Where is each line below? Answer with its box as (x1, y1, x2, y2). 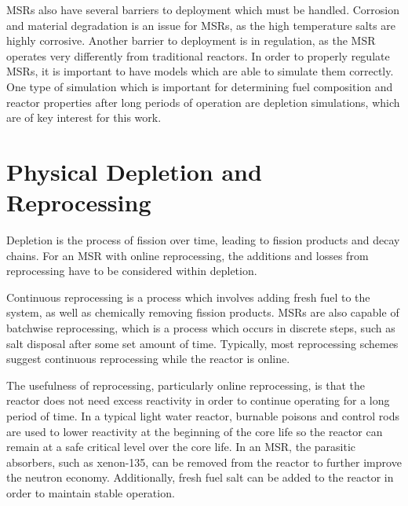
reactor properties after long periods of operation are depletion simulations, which (6, 93, 400, 110)
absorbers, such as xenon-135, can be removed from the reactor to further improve (6, 453, 402, 470)
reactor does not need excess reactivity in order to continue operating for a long (6, 392, 390, 409)
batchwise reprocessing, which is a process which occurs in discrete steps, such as (6, 320, 395, 336)
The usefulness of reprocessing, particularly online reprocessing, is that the (6, 376, 366, 393)
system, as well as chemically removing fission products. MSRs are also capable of (6, 304, 399, 321)
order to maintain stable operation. (6, 484, 175, 500)
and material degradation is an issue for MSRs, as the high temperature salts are (6, 16, 396, 33)
